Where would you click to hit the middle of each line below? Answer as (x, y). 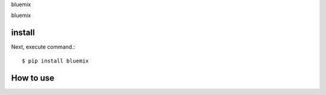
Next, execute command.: (43, 47)
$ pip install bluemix (56, 61)
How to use (33, 78)
